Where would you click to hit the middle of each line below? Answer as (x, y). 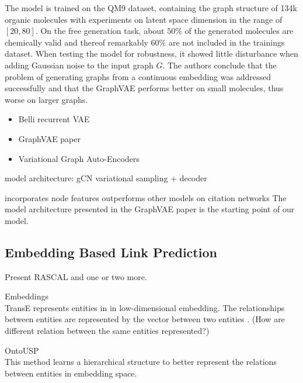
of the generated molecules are (239, 31)
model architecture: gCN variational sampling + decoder (106, 178)
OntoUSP (22, 350)
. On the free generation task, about (100, 31)
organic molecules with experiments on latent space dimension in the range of (144, 19)
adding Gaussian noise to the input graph (79, 65)
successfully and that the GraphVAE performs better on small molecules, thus (144, 88)
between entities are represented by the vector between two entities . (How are (145, 319)
